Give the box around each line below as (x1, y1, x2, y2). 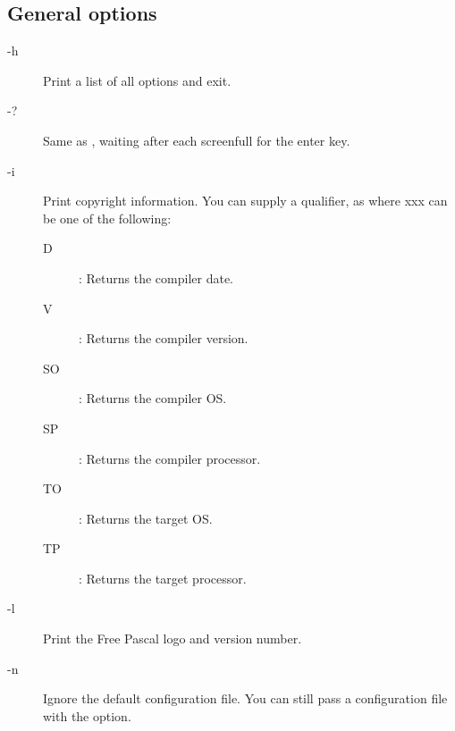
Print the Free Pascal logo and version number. (43, 629, 302, 648)
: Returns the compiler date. (79, 268, 234, 287)
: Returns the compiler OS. (79, 389, 227, 408)
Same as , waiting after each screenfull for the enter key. (43, 130, 350, 149)
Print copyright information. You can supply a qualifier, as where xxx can (43, 191, 448, 210)
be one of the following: (43, 208, 172, 227)
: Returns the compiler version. (79, 329, 249, 348)
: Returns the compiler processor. (79, 449, 261, 467)
